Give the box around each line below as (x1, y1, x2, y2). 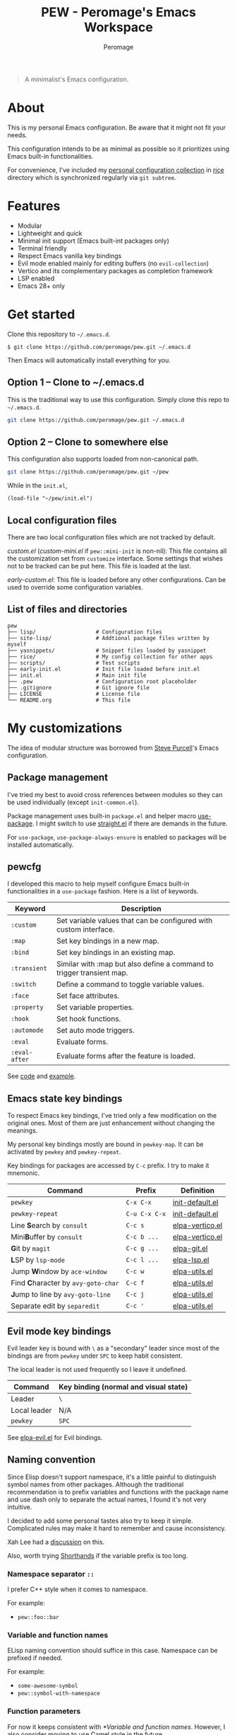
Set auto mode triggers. (56, 1026, 135, 1036)
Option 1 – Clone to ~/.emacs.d (7, 377, 145, 389)
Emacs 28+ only (17, 281, 66, 290)
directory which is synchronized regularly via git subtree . (7, 173, 176, 181)
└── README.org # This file (7, 697, 131, 704)
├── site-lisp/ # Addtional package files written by (7, 634, 210, 641)
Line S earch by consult (11, 1220, 88, 1230)
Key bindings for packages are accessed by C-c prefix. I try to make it (7, 1162, 209, 1170)
